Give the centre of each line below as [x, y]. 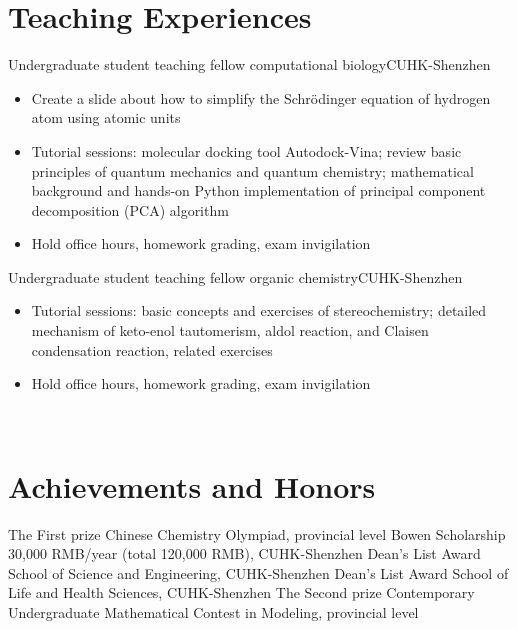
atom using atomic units [106, 117]
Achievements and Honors [192, 485]
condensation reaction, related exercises [152, 349]
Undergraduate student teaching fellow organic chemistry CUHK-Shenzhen [235, 276]
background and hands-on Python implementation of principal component [258, 190]
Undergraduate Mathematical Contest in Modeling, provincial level [213, 611]
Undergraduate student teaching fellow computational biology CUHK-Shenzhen [249, 64]
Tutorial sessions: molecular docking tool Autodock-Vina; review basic [246, 150]
